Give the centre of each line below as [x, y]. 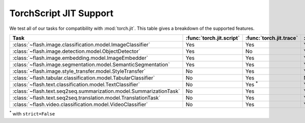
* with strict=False [32, 113]
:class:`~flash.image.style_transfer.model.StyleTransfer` [79, 71]
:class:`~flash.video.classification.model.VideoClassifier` [80, 105]
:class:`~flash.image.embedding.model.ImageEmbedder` [80, 58]
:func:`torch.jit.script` [213, 38]
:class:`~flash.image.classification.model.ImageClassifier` [81, 45]
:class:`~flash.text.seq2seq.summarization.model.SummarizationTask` [96, 91]
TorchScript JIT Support [62, 13]
